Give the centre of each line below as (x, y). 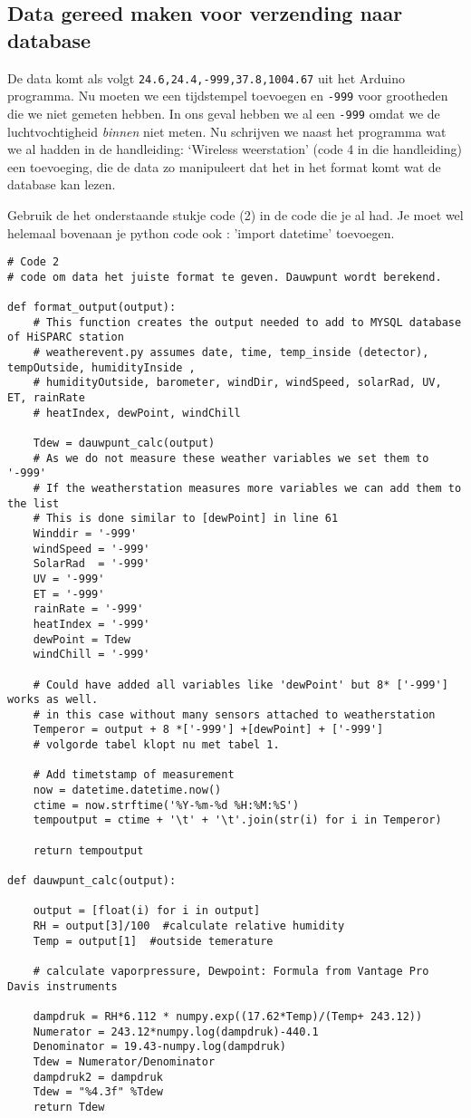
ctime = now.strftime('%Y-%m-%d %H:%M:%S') (166, 805)
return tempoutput (88, 850)
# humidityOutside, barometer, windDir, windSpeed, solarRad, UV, (237, 383)
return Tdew (69, 1107)
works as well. (53, 700)
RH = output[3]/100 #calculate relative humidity (189, 926)
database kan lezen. (62, 184)
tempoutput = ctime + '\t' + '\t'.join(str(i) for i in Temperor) (237, 820)
